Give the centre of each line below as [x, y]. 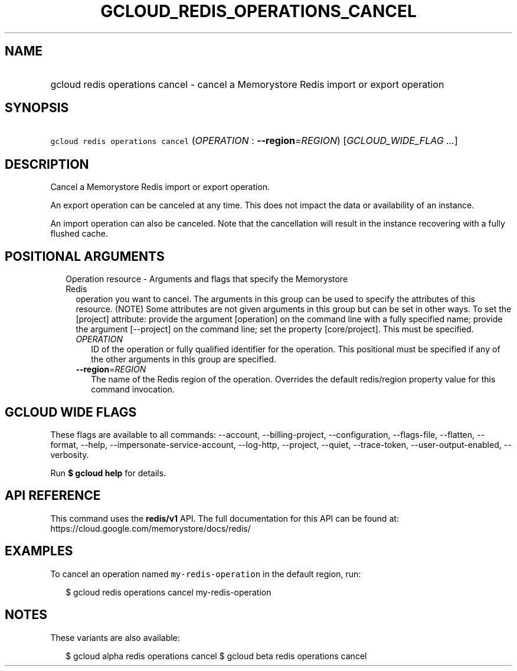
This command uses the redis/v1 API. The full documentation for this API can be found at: [225, 518]
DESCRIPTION [47, 164]
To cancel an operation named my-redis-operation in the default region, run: [206, 574]
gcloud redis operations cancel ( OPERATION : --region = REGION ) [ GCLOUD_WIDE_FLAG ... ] [254, 141]
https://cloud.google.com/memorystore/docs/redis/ [150, 528]
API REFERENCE [53, 496]
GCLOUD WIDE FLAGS [71, 412]
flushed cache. [79, 234]
